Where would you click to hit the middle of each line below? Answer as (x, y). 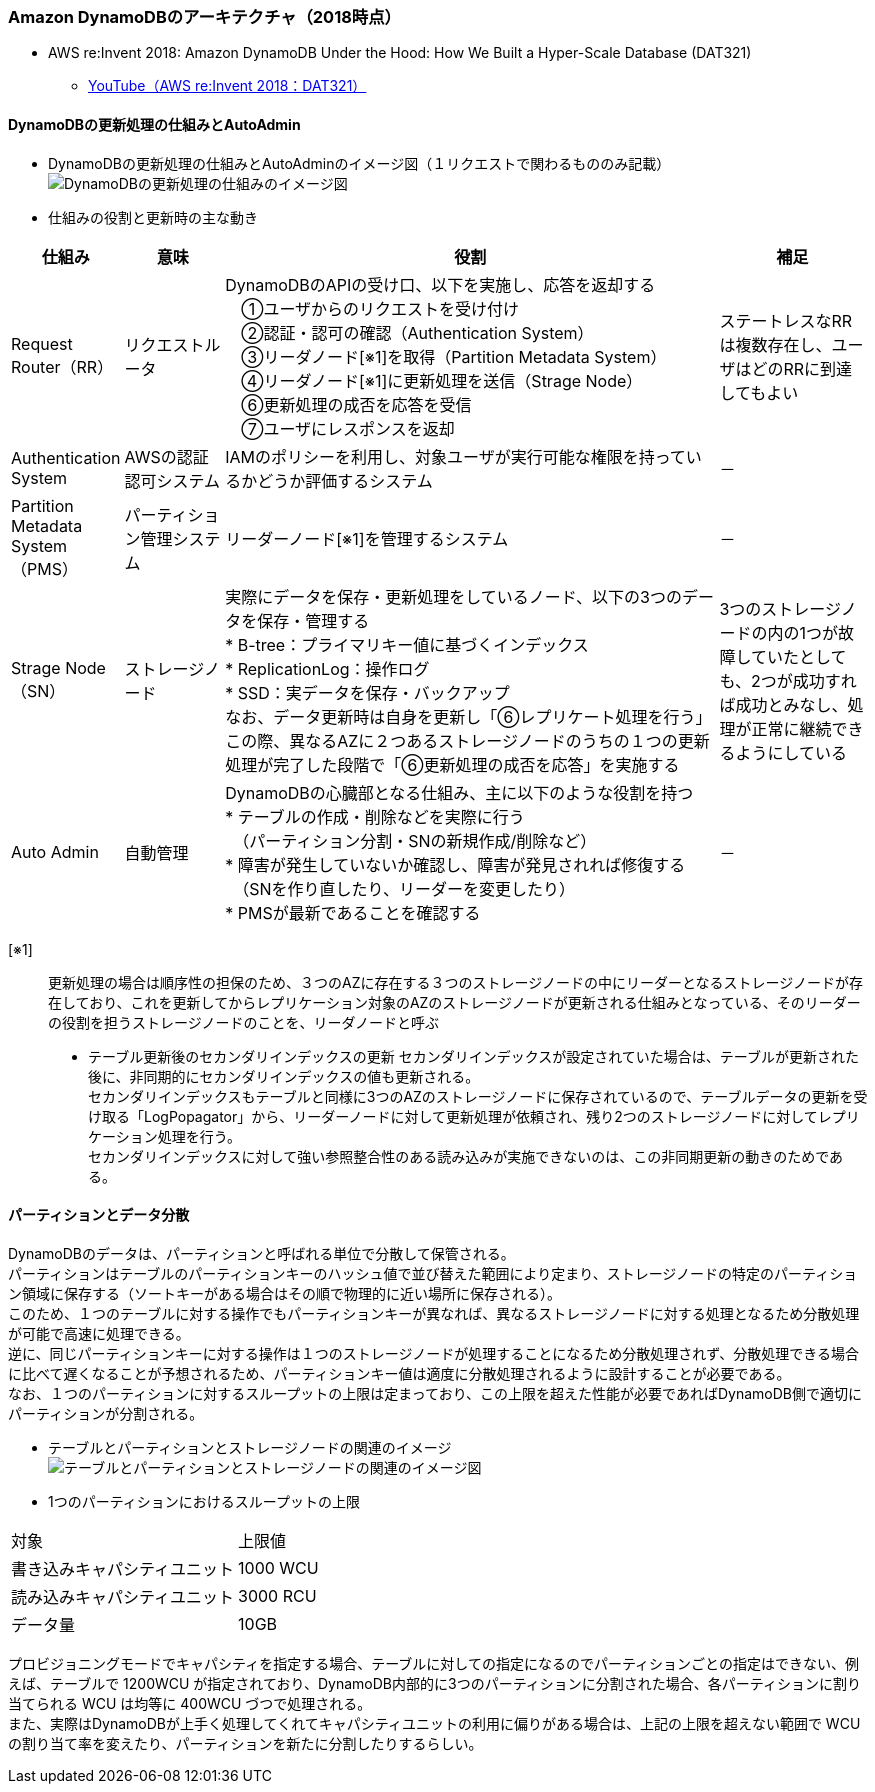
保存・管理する (313, 620)
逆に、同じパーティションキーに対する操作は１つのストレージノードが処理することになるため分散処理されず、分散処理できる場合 (433, 1353)
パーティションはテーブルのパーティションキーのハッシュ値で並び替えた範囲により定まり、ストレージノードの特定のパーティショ (433, 1273)
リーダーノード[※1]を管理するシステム (367, 538)
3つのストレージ (780, 608)
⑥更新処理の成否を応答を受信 (356, 404)
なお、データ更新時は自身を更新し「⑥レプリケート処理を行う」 (468, 716)
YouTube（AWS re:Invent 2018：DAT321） (227, 86)
